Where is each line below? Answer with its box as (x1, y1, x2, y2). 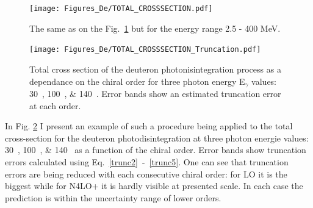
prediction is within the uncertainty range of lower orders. (5, 191, 221, 204)
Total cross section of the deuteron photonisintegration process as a (29, 62, 281, 75)
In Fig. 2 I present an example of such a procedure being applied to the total (5, 120, 293, 132)
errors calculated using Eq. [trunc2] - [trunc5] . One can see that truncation (5, 155, 289, 168)
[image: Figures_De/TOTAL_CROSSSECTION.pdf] (29, 4, 213, 13)
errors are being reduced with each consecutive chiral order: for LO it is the (5, 167, 287, 180)
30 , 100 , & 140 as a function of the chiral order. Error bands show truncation (5, 143, 306, 156)
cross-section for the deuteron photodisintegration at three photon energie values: (5, 131, 309, 144)
